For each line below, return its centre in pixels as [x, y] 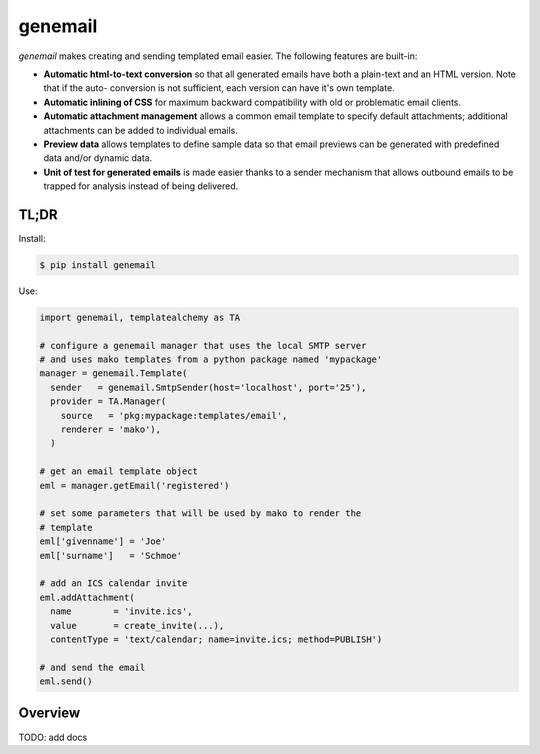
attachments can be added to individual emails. [141, 130]
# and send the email [92, 667]
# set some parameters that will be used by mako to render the [200, 513]
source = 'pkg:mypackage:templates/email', [174, 415]
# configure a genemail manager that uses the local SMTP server [203, 345]
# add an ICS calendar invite [113, 583]
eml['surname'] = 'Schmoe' [111, 555]
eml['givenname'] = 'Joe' [103, 541]
